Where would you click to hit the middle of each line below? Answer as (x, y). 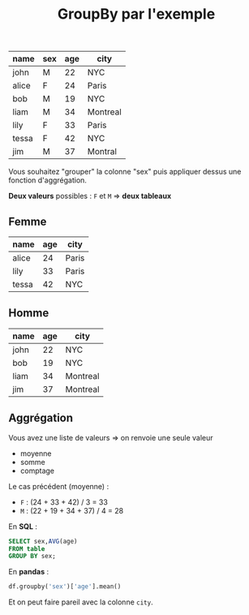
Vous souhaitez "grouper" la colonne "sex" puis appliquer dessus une (125, 172)
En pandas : (29, 572)
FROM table (27, 548)
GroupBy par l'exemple (136, 14)
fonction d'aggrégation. (48, 180)
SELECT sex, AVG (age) (43, 541)
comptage (37, 471)
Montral (102, 152)
